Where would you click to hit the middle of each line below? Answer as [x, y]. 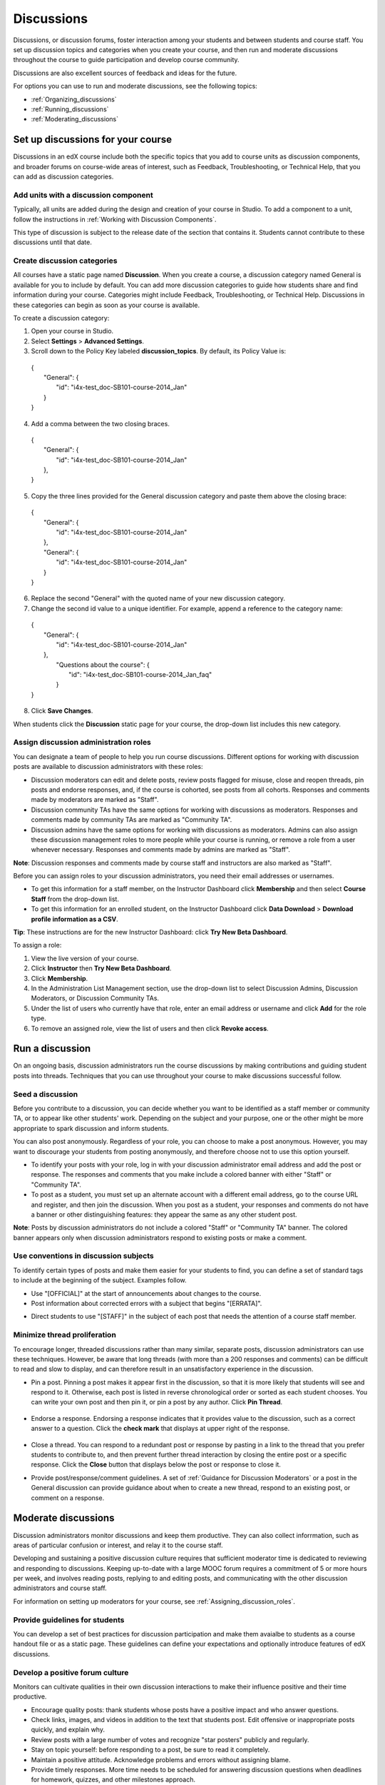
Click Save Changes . [62, 711]
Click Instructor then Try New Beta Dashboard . [101, 968]
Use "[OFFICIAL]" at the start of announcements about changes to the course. [146, 1293]
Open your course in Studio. [72, 331]
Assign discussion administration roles [82, 743]
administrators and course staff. [60, 1588]
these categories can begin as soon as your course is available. [107, 305]
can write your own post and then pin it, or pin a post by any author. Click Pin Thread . [157, 1402]
